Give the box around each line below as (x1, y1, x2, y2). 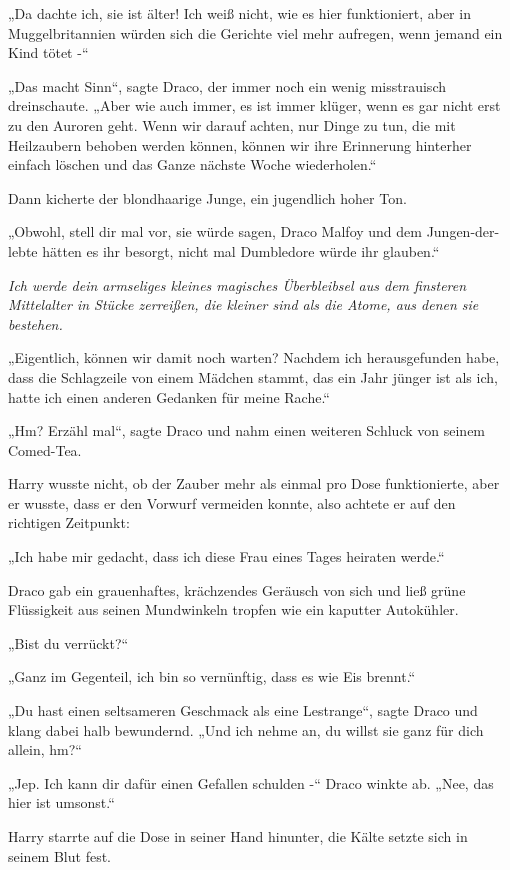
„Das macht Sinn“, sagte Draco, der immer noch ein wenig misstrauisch (8, 75, 446, 96)
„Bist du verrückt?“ (8, 632, 129, 653)
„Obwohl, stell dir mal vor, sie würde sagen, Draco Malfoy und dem (8, 221, 422, 242)
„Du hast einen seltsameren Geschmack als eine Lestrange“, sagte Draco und (8, 700, 478, 721)
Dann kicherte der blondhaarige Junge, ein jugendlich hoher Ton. (8, 187, 407, 208)
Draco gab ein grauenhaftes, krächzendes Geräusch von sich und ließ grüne (8, 579, 466, 600)
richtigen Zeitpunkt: (8, 512, 130, 533)
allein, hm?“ (8, 739, 82, 760)
